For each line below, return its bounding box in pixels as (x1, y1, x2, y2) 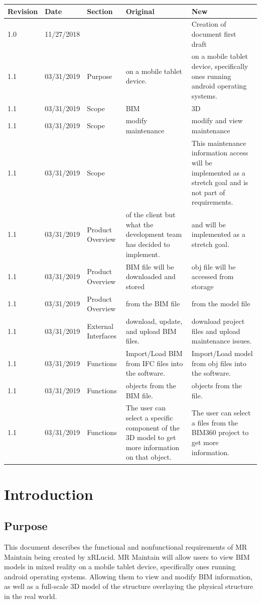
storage (191, 281, 214, 291)
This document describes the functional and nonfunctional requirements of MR (4, 542, 247, 552)
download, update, (125, 315, 183, 326)
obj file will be (191, 261, 236, 272)
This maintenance (191, 137, 246, 148)
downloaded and (125, 271, 176, 282)
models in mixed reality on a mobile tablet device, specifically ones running (4, 561, 236, 572)
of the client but (125, 209, 176, 220)
